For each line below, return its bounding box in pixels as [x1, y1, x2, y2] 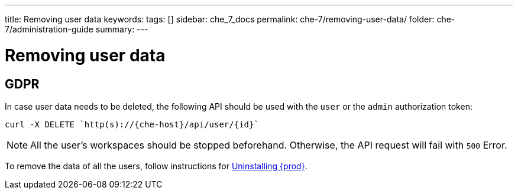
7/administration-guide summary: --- [5, 24, 148, 34]
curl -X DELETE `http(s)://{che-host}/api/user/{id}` [5, 119, 259, 129]
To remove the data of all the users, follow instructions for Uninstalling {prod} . [5, 160, 307, 171]
